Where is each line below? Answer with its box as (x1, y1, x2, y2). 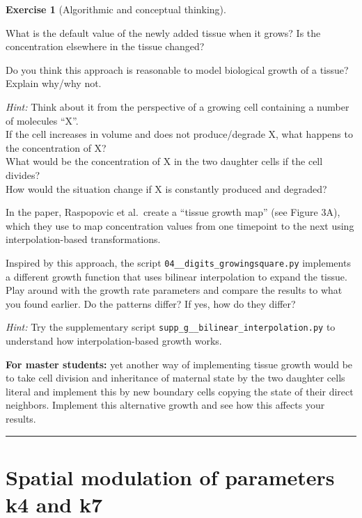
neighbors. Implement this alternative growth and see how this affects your (6, 398, 325, 412)
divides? (6, 167, 40, 182)
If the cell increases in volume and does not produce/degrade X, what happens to (6, 127, 353, 141)
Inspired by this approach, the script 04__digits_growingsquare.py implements (6, 255, 351, 269)
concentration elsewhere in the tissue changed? (6, 39, 205, 54)
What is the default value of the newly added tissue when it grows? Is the (6, 25, 321, 40)
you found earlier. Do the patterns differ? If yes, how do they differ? (6, 296, 296, 311)
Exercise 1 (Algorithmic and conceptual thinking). (6, 2, 226, 16)
